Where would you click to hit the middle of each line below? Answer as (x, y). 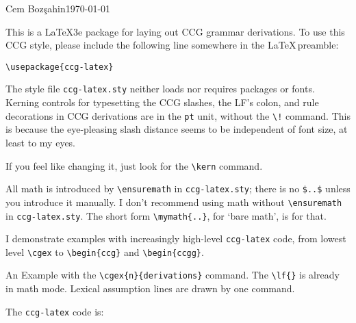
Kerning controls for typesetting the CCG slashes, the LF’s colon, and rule (162, 102)
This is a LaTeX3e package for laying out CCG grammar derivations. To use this (175, 31)
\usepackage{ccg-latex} (60, 67)
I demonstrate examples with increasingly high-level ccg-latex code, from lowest (176, 238)
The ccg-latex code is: (55, 311)
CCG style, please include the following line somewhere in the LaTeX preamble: (172, 45)
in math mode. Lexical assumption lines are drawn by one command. (150, 288)
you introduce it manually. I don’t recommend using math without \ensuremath (174, 202)
